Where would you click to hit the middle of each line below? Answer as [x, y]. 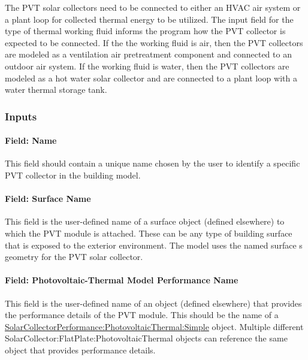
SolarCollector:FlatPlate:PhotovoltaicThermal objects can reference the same [146, 338]
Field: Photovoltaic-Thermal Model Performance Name [122, 280]
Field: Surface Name [48, 199]
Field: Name [31, 140]
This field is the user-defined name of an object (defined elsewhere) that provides [153, 303]
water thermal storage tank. [56, 90]
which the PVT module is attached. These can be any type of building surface [149, 233]
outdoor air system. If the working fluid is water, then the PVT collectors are [147, 66]
